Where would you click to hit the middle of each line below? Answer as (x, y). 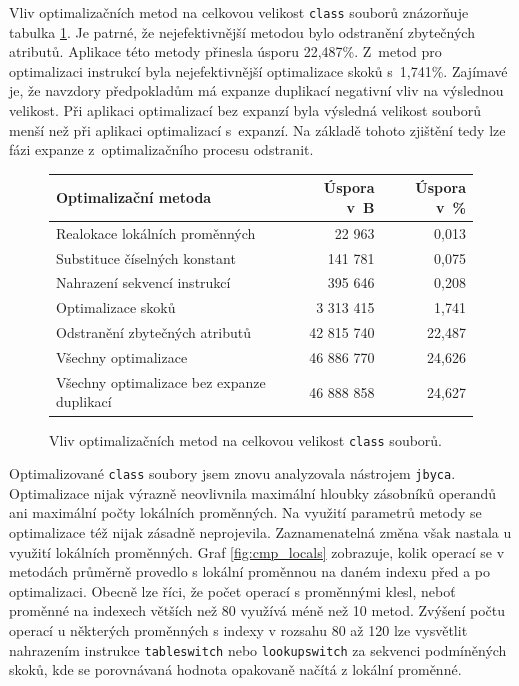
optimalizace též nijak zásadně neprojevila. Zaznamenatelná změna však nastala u (260, 532)
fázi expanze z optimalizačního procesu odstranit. (161, 149)
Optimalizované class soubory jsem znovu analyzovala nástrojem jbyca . (232, 473)
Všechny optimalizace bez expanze (161, 381)
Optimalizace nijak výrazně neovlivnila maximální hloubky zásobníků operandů (253, 492)
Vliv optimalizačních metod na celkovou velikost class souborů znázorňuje (239, 12)
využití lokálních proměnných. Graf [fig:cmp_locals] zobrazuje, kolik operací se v (257, 551)
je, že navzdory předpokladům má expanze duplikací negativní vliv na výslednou (256, 90)
